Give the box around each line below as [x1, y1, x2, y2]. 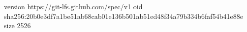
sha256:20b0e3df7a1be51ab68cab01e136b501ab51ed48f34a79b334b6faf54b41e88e [4, 11, 243, 21]
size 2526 [4, 20, 31, 31]
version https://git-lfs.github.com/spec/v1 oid [4, 1, 143, 11]
